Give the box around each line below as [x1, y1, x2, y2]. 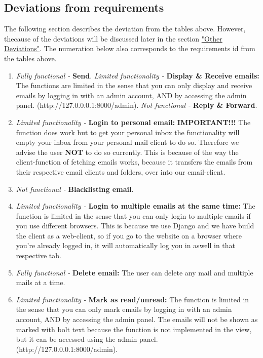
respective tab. [16, 250, 61, 261]
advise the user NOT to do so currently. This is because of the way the [16, 146, 239, 157]
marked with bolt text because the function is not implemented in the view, [16, 324, 252, 334]
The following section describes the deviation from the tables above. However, [4, 23, 246, 34]
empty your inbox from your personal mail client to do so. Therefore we [16, 137, 239, 147]
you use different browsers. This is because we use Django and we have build [16, 220, 254, 231]
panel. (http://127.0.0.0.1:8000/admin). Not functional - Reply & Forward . [16, 100, 257, 110]
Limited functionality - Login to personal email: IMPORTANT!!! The [16, 116, 251, 127]
